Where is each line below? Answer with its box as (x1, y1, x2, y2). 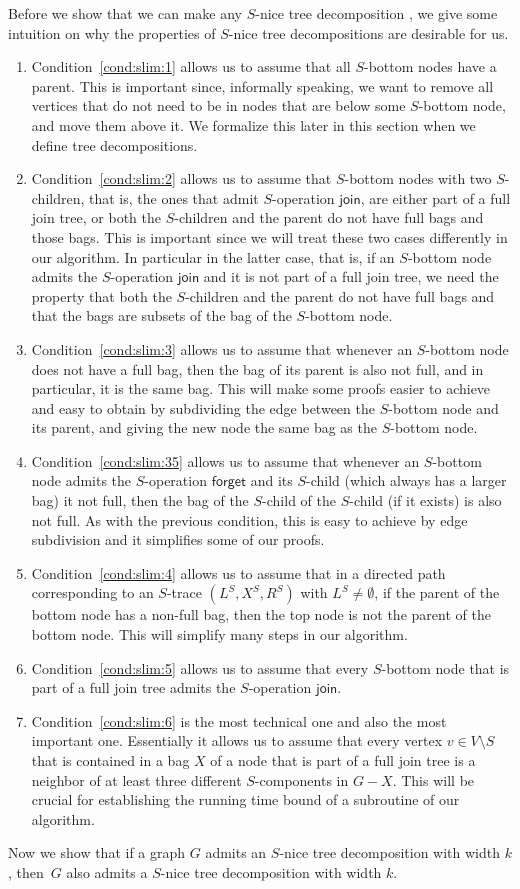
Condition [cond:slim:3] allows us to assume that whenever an (31, 338, 413, 359)
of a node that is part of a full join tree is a (210, 750, 476, 770)
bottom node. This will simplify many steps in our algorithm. (31, 624, 408, 645)
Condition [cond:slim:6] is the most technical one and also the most (31, 710, 447, 731)
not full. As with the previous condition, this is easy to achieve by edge (31, 509, 468, 530)
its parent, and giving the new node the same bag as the (31, 417, 377, 438)
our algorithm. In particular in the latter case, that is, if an (31, 246, 395, 267)
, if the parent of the (374, 582, 500, 603)
